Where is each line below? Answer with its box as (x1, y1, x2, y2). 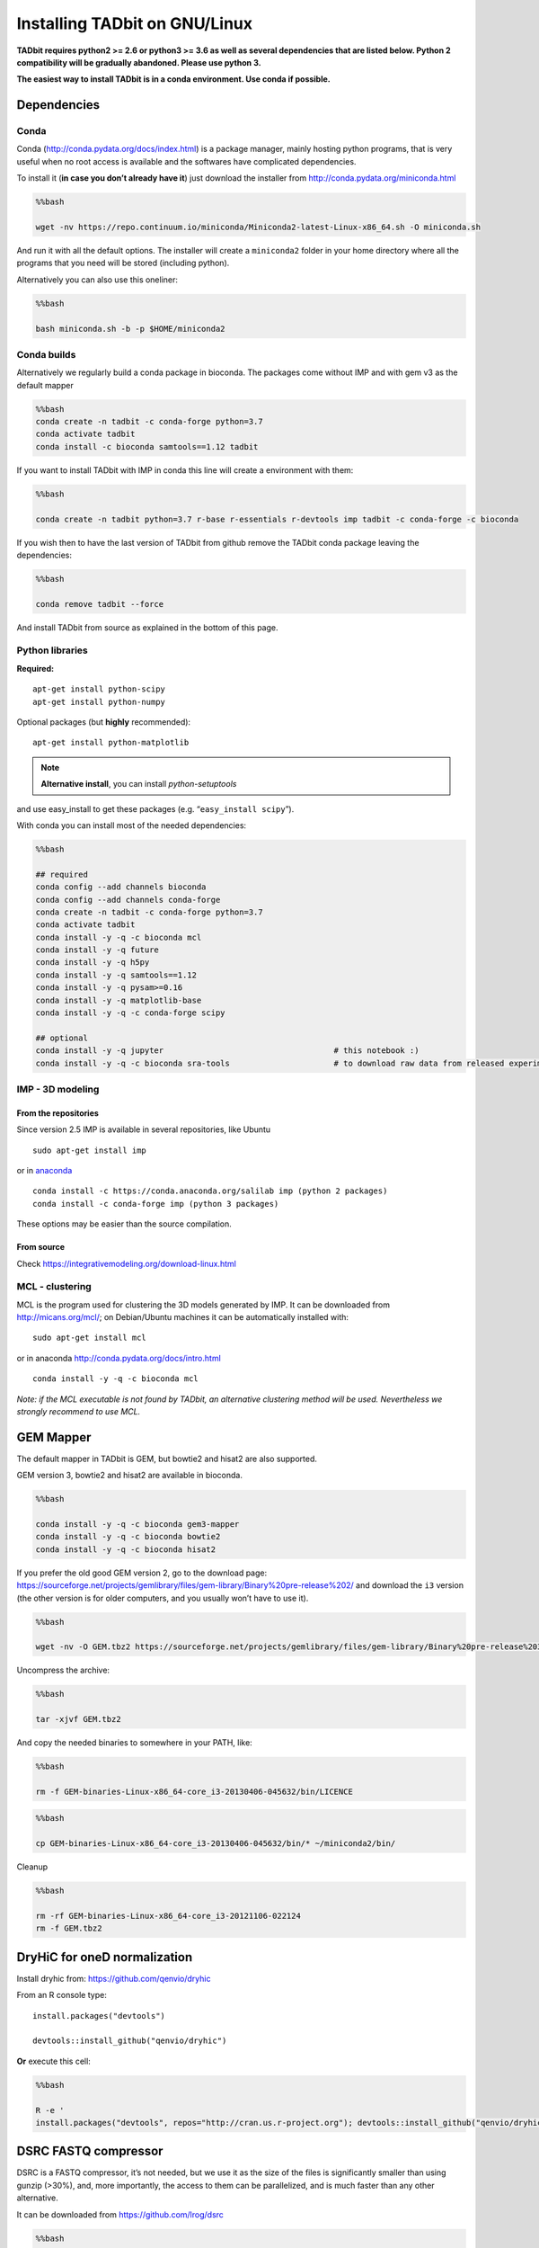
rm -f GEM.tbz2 (35, 1923, 102, 1933)
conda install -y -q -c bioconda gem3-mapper (35, 1520, 240, 1530)
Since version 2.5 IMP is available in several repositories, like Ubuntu (16, 1124, 271, 1135)
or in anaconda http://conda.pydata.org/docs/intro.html (16, 1352, 222, 1363)
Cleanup (16, 1861, 49, 1872)
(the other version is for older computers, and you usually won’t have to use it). (16, 1592, 309, 1603)
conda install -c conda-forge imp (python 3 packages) (32, 1199, 279, 1209)
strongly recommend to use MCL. (16, 1405, 141, 1416)
